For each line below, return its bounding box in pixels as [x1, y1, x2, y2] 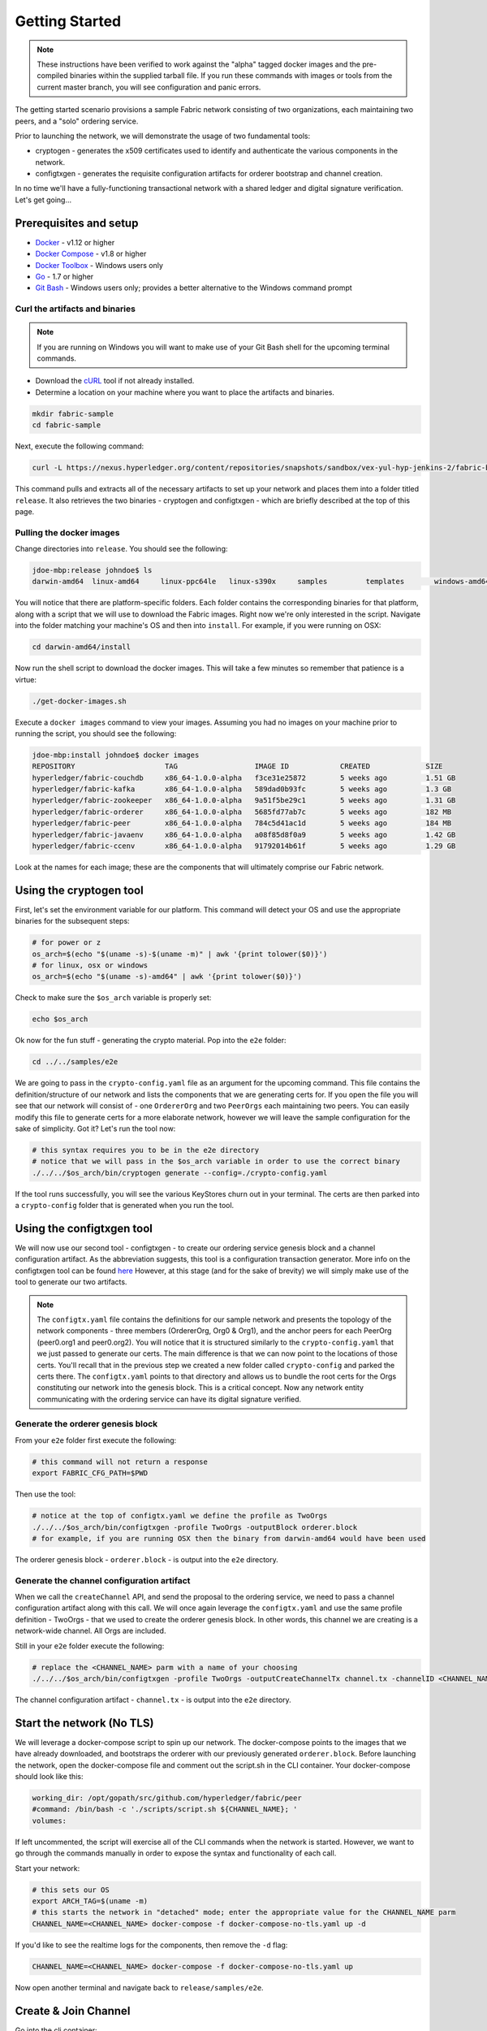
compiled [37, 71, 68, 80]
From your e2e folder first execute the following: [15, 1435, 177, 1445]
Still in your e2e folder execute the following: [15, 1641, 165, 1651]
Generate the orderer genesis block [15, 1418, 158, 1430]
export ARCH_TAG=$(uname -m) [32, 1897, 149, 1905]
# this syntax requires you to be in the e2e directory [32, 1145, 260, 1154]
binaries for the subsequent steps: [15, 916, 130, 926]
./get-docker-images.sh [32, 696, 127, 706]
